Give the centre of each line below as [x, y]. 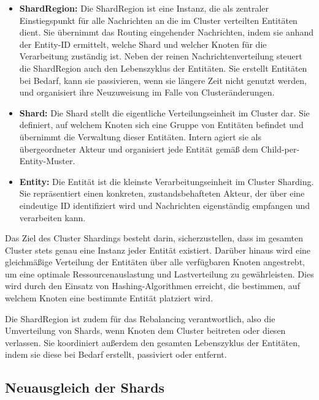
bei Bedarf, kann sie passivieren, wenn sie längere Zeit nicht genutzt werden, [163, 80]
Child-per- [280, 149]
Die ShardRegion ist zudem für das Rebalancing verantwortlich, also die [140, 318]
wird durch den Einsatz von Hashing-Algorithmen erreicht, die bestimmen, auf [152, 286]
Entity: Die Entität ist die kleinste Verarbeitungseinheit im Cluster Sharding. [167, 181]
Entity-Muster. [47, 161]
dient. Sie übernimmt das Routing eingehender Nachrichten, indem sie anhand [167, 32]
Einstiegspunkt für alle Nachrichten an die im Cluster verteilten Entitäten [158, 20]
